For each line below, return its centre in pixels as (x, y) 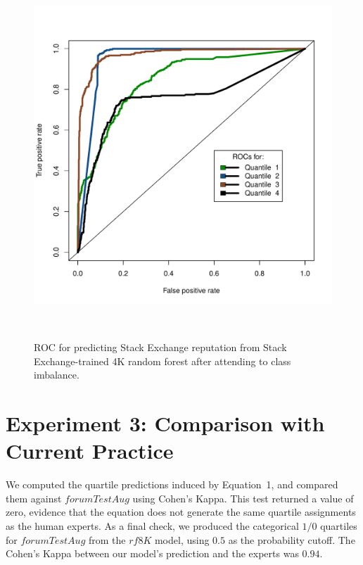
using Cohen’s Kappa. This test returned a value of (243, 498)
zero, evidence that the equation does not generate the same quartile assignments (181, 512)
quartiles (339, 526)
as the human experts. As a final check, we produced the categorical (152, 526)
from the (107, 539)
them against (34, 498)
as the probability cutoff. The (292, 539)
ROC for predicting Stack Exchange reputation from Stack (160, 347)
